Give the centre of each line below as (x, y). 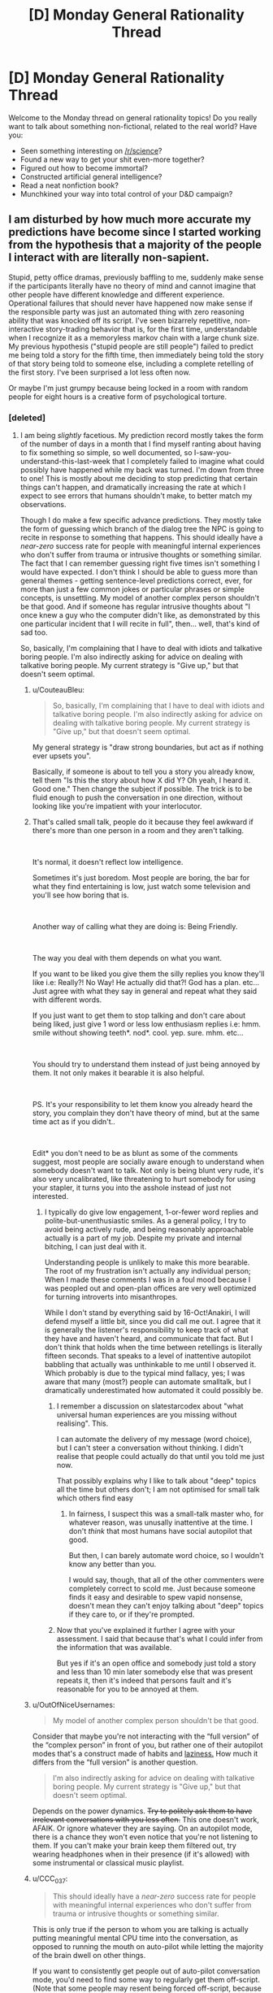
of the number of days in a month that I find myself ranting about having (141, 444)
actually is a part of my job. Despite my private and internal (143, 1238)
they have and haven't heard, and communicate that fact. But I (149, 1339)
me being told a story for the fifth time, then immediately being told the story (136, 354)
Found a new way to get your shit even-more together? (112, 159)
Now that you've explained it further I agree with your (146, 1630)
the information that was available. (114, 1648)
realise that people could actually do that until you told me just (160, 1457)
